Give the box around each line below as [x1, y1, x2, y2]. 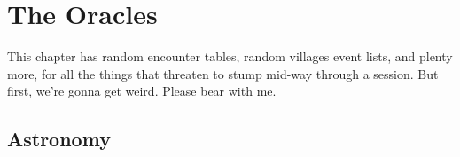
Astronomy [7, 125, 111, 153]
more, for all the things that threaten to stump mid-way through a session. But [7, 64, 439, 82]
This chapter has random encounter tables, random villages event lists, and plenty [7, 47, 453, 66]
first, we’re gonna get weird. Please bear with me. [7, 82, 277, 100]
